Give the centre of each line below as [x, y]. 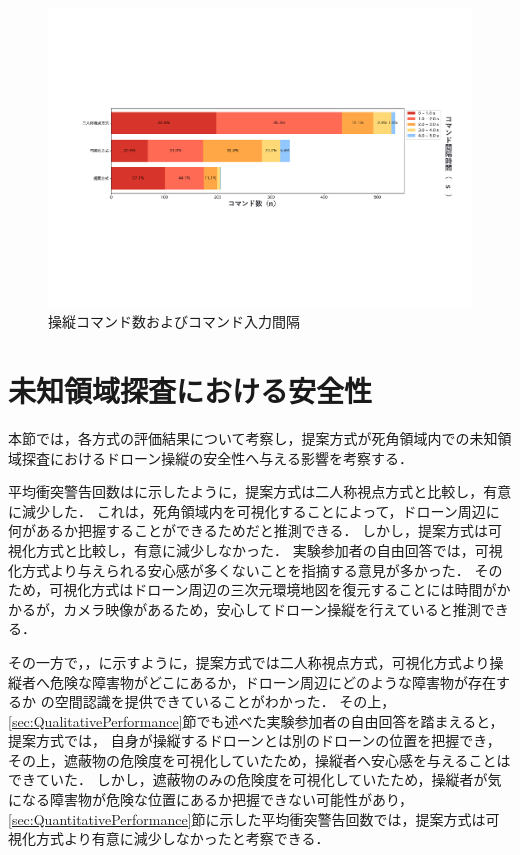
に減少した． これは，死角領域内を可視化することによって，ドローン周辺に [254, 510]
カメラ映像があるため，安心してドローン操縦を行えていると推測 [272, 608]
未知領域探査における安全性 [190, 390]
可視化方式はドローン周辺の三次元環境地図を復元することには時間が [273, 589]
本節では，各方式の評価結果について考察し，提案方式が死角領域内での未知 [253, 437]
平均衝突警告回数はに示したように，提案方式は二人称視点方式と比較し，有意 [260, 491]
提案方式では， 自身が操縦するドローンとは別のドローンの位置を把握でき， [254, 740]
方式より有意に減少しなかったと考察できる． [182, 838]
